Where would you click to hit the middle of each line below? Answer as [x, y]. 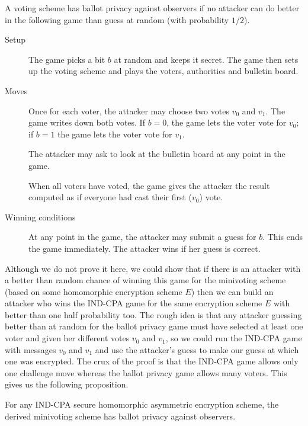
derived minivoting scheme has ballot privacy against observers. [120, 416]
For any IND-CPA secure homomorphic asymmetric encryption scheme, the [142, 404]
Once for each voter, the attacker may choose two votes [129, 110]
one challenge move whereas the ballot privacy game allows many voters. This [146, 372]
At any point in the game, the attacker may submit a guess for [142, 237]
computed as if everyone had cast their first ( [110, 197]
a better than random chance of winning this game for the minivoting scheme [145, 280]
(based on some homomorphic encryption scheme [94, 291]
